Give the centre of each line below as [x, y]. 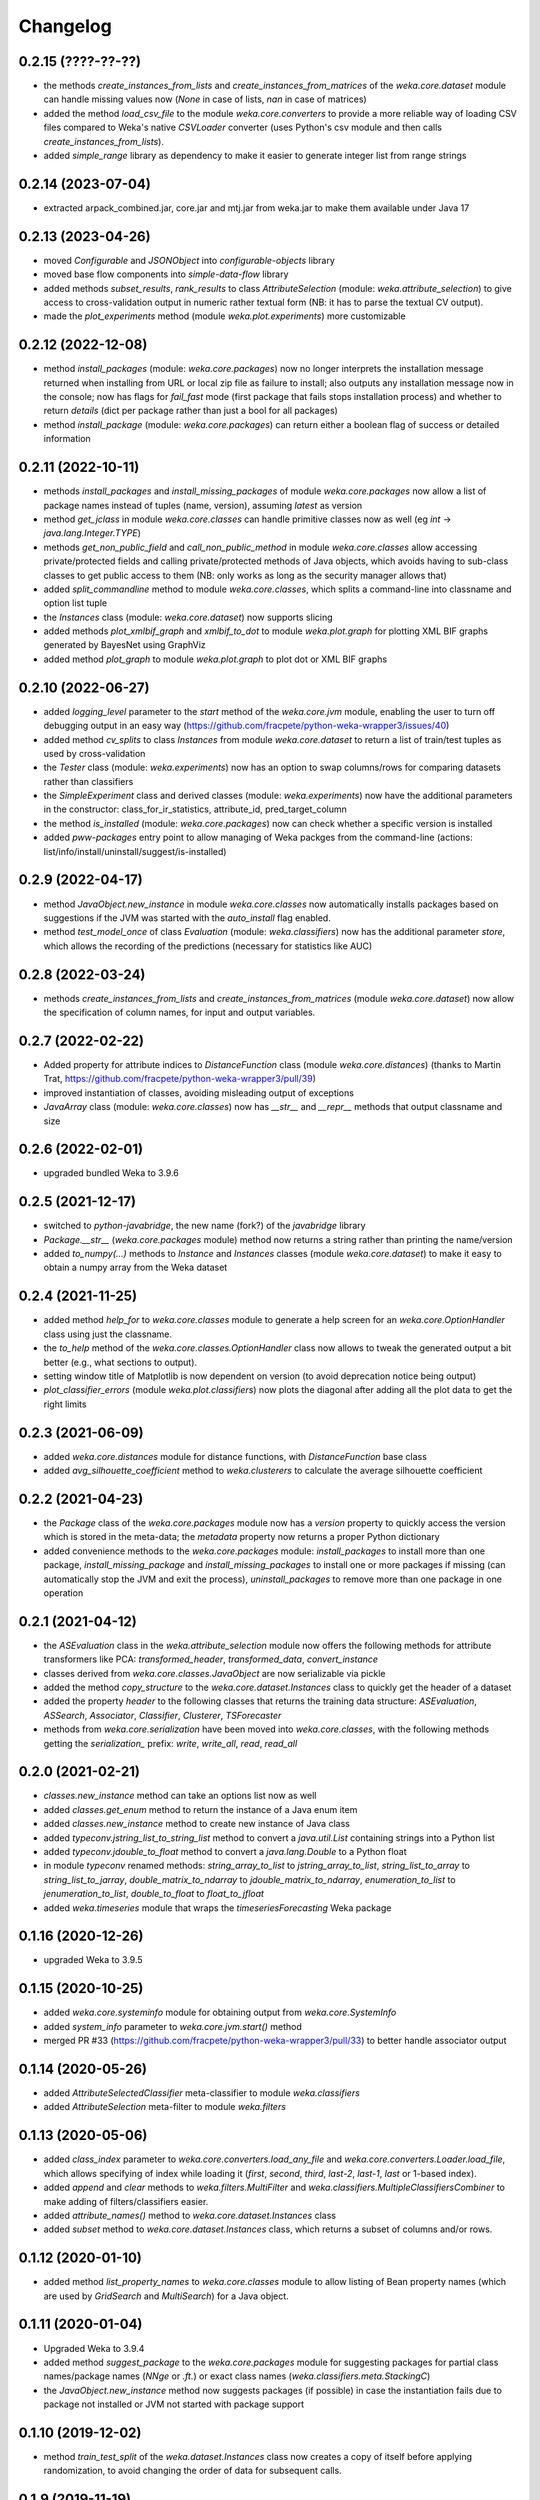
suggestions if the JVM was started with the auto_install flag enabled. [187, 917]
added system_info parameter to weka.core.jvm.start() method [172, 2026]
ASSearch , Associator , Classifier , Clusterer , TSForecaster [162, 1715]
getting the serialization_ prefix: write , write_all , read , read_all [170, 1743]
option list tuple [75, 603]
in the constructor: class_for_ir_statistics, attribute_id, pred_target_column [195, 809]
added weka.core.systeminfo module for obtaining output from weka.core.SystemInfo [220, 2012]
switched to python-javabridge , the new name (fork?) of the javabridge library [204, 1226]
